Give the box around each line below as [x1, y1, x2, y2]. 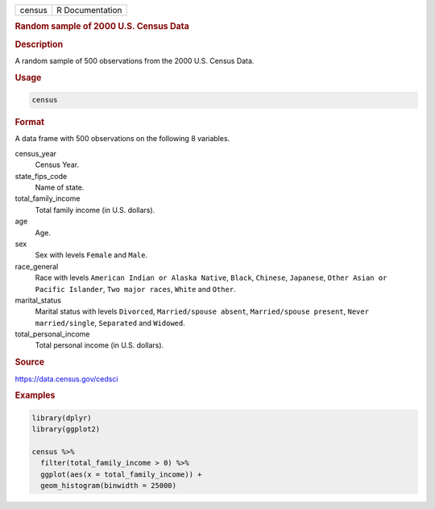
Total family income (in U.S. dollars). [35, 205, 155, 215]
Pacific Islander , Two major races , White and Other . [35, 284, 237, 294]
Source [14, 357, 45, 368]
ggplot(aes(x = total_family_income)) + [40, 469, 202, 479]
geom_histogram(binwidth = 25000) [40, 481, 177, 490]
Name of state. [35, 182, 85, 192]
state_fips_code [14, 171, 68, 181]
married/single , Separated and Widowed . [35, 318, 185, 328]
